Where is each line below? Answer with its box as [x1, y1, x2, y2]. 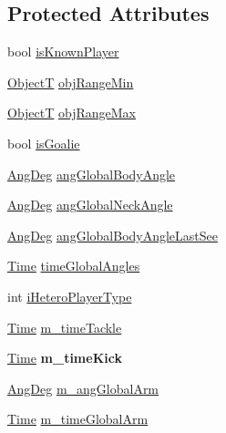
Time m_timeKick [7, 348, 122, 367]
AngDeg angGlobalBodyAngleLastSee [7, 225, 219, 244]
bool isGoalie [7, 133, 80, 152]
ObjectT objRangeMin [7, 72, 134, 91]
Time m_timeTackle [7, 317, 122, 336]
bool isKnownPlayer [7, 42, 119, 61]
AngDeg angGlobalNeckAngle [7, 195, 173, 214]
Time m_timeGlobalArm [7, 409, 149, 428]
